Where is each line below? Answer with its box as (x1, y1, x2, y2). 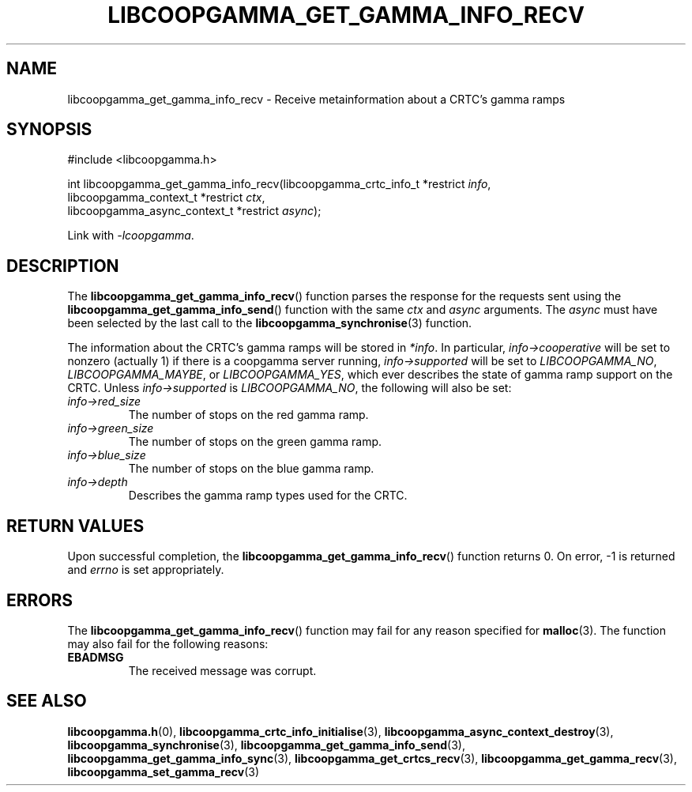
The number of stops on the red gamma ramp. (128, 408, 369, 422)
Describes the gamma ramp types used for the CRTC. (128, 488, 408, 503)
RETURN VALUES (6, 515, 145, 536)
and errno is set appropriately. (67, 563, 224, 577)
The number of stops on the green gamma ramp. (128, 435, 382, 449)
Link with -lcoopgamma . (67, 228, 194, 243)
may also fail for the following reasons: (67, 636, 269, 651)
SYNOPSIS (6, 119, 92, 140)
